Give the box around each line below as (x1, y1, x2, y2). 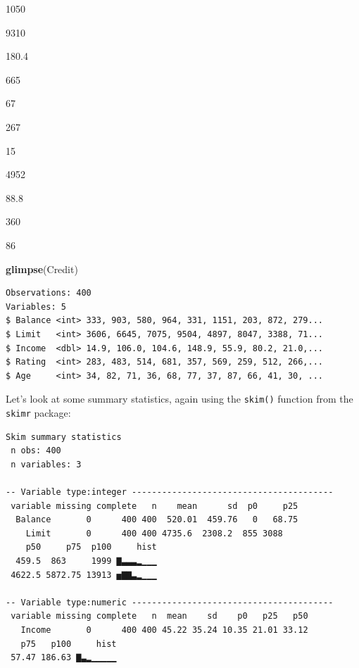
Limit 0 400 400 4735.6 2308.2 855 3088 (25, 528, 283, 538)
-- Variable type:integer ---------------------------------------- (6, 486, 334, 497)
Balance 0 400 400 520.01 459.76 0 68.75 (15, 515, 298, 525)
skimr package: (6, 405, 71, 420)
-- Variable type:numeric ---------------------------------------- (6, 597, 334, 607)
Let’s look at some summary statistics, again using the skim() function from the (6, 391, 353, 406)
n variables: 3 (11, 459, 82, 470)
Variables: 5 (6, 301, 66, 312)
